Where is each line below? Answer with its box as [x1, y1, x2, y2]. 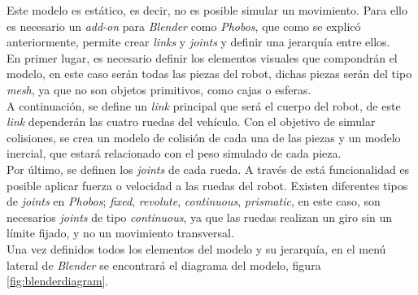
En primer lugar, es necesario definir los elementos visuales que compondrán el [7, 49, 398, 66]
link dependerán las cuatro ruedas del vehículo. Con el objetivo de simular [7, 113, 376, 130]
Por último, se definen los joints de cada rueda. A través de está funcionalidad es [7, 160, 410, 177]
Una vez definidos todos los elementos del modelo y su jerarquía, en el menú [7, 240, 386, 257]
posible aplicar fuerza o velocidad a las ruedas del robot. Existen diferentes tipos [7, 176, 408, 193]
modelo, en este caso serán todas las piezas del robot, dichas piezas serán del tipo [7, 65, 412, 82]
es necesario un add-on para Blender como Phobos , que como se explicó [7, 17, 361, 34]
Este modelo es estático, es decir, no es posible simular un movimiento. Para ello [7, 2, 407, 18]
